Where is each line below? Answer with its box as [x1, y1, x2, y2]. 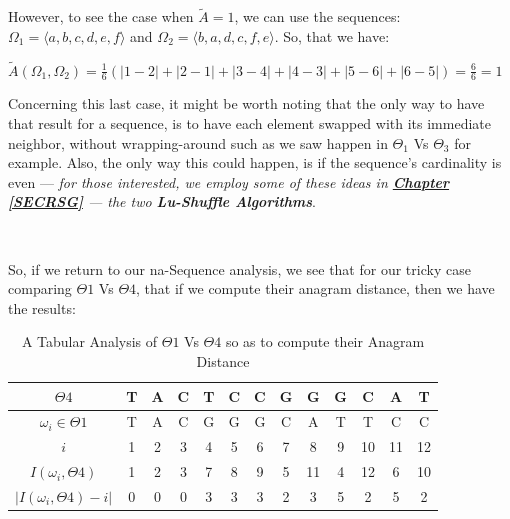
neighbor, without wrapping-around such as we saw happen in [8, 132, 388, 153]
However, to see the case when [8, 6, 194, 27]
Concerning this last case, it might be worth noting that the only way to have [8, 93, 485, 114]
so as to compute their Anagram [225, 331, 425, 352]
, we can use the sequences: [234, 6, 401, 27]
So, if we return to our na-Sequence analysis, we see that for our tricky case [8, 258, 471, 279]
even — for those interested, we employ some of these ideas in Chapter [8, 171, 450, 192]
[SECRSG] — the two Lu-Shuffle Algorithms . [8, 191, 317, 212]
